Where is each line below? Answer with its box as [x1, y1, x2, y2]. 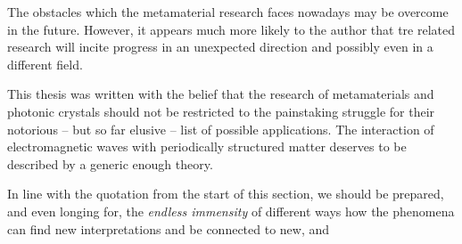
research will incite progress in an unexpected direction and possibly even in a [7, 37, 433, 56]
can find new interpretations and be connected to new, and [7, 219, 330, 238]
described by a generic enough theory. [7, 154, 213, 173]
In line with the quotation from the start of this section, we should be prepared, [7, 184, 444, 203]
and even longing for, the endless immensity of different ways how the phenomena [7, 201, 455, 220]
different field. [7, 54, 83, 73]
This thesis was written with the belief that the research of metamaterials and [7, 85, 434, 103]
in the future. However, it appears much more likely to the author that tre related [7, 20, 456, 38]
